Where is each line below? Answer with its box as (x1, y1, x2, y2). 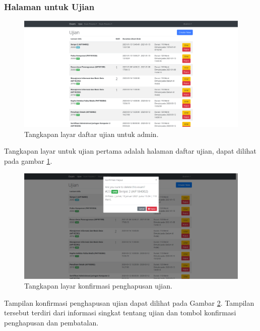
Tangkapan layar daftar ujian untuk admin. (24, 128, 159, 139)
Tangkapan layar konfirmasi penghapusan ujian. (24, 280, 172, 291)
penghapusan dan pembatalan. (4, 317, 99, 327)
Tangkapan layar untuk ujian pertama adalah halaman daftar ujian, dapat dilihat (4, 146, 256, 156)
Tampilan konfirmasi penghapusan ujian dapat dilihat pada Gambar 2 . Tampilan (4, 297, 254, 308)
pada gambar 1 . (4, 155, 52, 166)
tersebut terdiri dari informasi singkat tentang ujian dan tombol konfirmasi (4, 307, 236, 318)
